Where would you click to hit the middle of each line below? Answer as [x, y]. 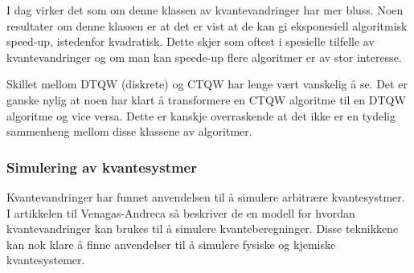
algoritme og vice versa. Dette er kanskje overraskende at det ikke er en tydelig [201, 115]
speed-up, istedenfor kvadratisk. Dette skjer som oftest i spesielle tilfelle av [191, 41]
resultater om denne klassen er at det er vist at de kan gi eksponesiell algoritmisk [207, 25]
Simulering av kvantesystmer [102, 167]
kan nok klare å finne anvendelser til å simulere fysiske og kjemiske [171, 244]
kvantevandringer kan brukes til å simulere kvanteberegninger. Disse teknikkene [203, 228]
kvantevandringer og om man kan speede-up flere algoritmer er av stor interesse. [204, 57]
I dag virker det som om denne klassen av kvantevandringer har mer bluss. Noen [205, 10]
